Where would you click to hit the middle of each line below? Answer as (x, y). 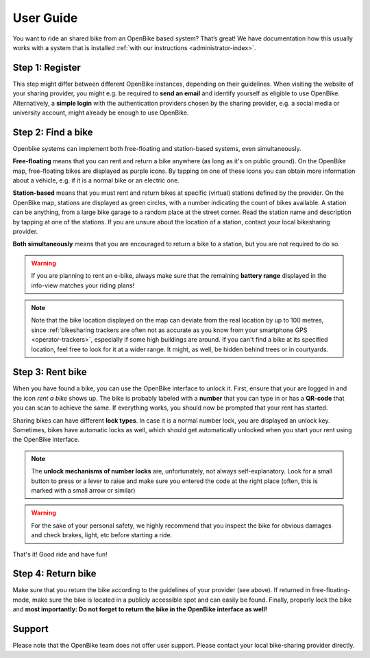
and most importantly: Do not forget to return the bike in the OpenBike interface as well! (140, 609)
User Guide (45, 18)
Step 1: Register (47, 68)
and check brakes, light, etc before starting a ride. (102, 535)
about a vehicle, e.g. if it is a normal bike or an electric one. (96, 180)
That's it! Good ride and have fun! (60, 554)
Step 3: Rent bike (50, 372)
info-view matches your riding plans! (83, 285)
